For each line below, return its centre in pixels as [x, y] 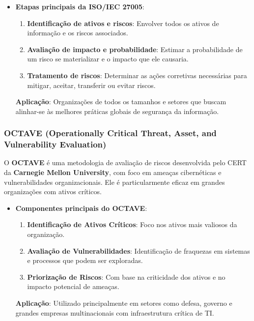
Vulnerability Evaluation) [55, 144]
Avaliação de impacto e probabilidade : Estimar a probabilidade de [135, 49]
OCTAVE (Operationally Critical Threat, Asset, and [110, 133]
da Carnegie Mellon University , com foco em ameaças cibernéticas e [113, 172]
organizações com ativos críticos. [53, 191]
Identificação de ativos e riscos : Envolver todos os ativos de [123, 23]
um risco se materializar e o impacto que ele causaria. [108, 59]
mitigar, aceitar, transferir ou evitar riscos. [91, 85]
